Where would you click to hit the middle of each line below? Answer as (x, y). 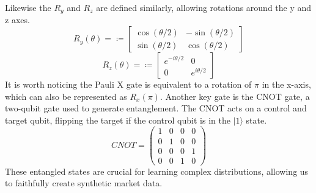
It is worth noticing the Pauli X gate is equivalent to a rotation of (128, 84)
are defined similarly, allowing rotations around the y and (204, 7)
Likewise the (28, 7)
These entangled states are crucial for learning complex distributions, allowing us (157, 171)
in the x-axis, (286, 84)
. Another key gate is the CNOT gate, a (235, 96)
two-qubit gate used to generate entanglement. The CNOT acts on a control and (156, 108)
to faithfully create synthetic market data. (84, 183)
